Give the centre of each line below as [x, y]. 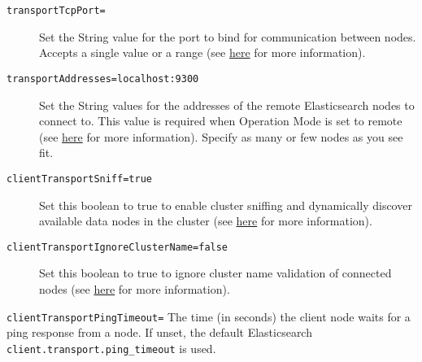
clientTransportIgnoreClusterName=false [117, 247]
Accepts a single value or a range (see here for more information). [202, 52]
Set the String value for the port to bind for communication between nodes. [228, 36]
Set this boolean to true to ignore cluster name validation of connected [215, 273]
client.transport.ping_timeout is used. [111, 348]
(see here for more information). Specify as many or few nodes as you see [221, 136]
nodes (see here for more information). [135, 288]
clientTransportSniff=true [79, 179]
